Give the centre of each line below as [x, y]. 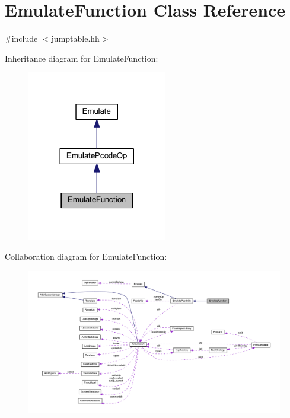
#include [21, 38]
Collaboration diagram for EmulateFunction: [86, 256]
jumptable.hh [75, 38]
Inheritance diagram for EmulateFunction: [82, 58]
